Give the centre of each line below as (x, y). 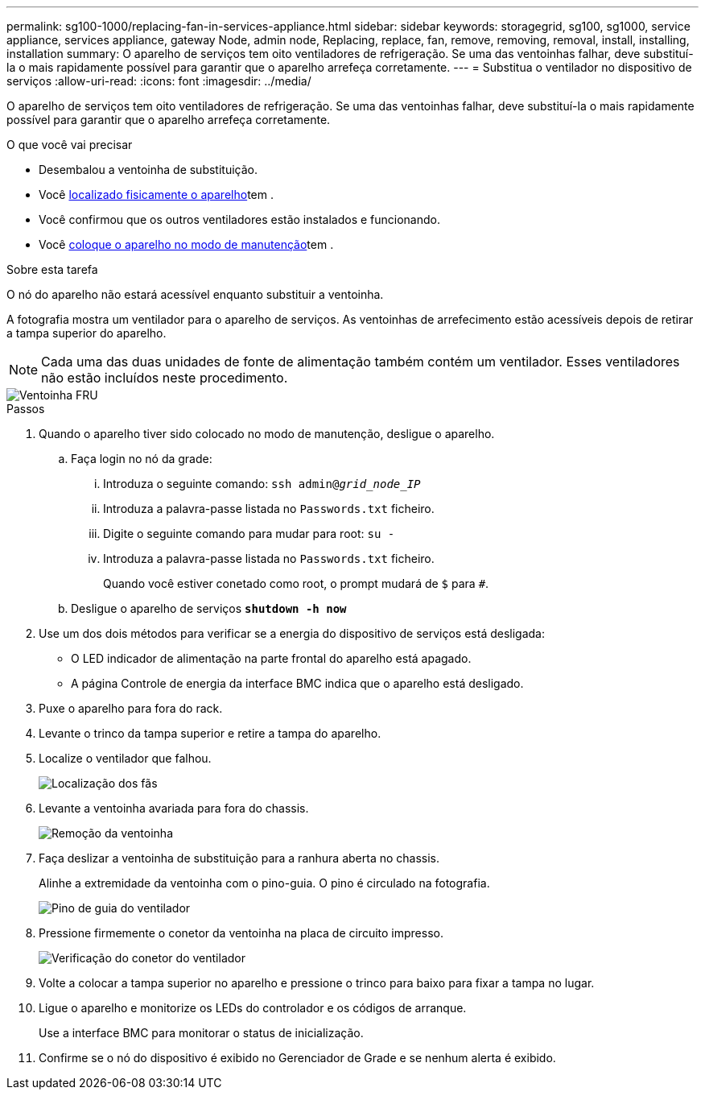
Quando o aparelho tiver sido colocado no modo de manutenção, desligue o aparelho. (267, 434)
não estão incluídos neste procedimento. (165, 378)
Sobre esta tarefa (52, 269)
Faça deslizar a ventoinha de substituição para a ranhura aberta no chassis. (239, 858)
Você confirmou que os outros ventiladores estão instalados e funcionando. (239, 219)
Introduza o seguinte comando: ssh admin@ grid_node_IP (262, 484)
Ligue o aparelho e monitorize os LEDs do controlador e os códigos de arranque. (253, 1008)
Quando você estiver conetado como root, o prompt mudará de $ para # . (296, 583)
